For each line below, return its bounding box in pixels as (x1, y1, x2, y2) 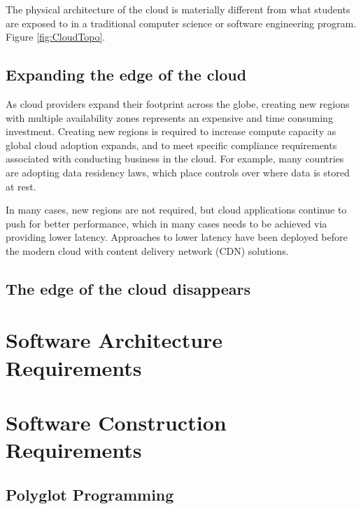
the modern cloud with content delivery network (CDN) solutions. (6, 243, 289, 258)
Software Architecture (6, 326, 223, 354)
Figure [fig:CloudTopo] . (6, 29, 106, 44)
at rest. (6, 179, 36, 193)
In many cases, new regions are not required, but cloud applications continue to (6, 202, 347, 217)
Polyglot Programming (6, 483, 174, 505)
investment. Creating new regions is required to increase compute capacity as (6, 124, 337, 139)
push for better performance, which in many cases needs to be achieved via (6, 216, 327, 230)
